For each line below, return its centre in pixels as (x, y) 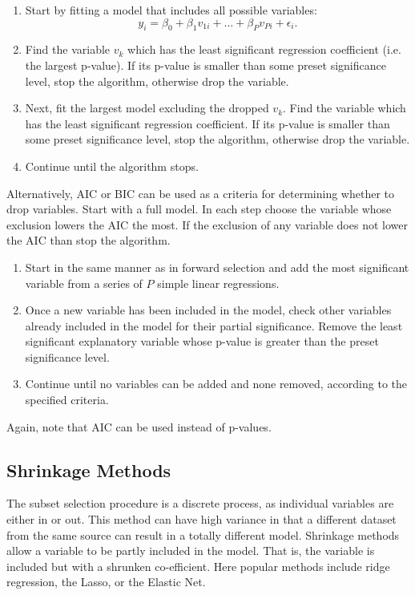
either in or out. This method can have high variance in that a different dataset (201, 519)
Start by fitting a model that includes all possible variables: (171, 10)
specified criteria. (67, 400)
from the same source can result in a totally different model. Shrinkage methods (203, 534)
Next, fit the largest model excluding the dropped (147, 108)
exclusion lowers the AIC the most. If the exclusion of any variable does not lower (207, 224)
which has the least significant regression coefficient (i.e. (264, 49)
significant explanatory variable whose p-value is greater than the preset (202, 341)
